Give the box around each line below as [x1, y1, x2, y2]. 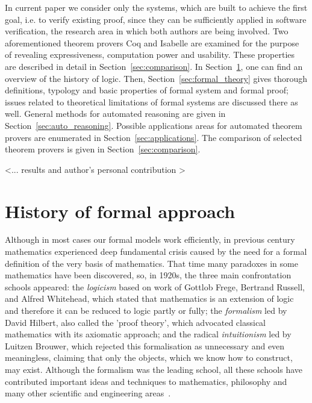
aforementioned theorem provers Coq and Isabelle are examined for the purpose [5, 36, 299, 49]
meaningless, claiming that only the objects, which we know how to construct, [5, 351, 293, 364]
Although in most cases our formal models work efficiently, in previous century [5, 233, 295, 246]
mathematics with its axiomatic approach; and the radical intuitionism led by [5, 328, 292, 340]
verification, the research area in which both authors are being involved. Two [5, 25, 289, 37]
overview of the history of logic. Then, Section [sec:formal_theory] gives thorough [5, 72, 308, 84]
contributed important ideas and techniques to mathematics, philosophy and [5, 375, 287, 387]
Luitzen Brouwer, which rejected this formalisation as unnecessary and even [5, 339, 285, 352]
